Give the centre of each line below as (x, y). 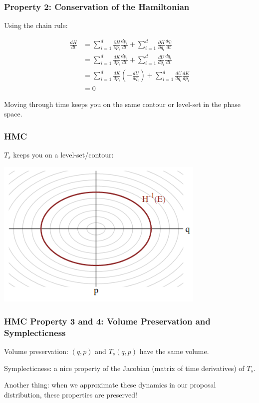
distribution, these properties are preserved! (71, 394)
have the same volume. (174, 351)
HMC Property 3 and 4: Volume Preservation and (107, 321)
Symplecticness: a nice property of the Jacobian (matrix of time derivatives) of (124, 368)
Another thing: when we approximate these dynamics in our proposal (110, 385)
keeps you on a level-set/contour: (63, 154)
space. (13, 114)
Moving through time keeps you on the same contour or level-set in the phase (123, 104)
